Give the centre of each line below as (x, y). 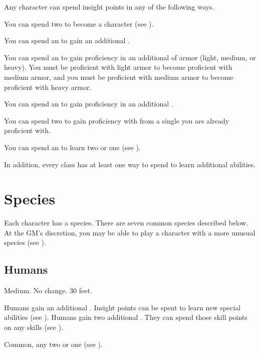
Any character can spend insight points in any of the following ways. (109, 7)
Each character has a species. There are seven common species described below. (126, 223)
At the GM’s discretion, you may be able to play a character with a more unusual (130, 232)
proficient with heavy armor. (48, 87)
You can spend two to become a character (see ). (79, 23)
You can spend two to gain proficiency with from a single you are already (117, 120)
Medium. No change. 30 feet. (48, 290)
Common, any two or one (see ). (53, 344)
